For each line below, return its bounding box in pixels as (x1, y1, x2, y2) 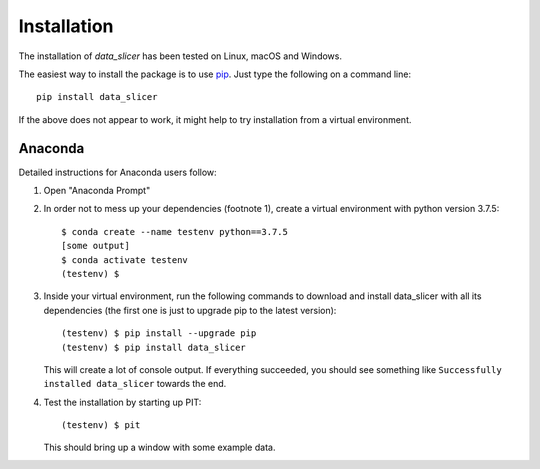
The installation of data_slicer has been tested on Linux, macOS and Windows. (18, 50, 342, 62)
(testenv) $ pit (61, 420, 141, 431)
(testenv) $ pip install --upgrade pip (61, 328, 257, 339)
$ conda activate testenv (61, 254, 189, 265)
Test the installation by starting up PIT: (43, 396, 202, 408)
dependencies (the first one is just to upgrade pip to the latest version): (43, 304, 337, 316)
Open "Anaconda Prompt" (43, 185, 151, 197)
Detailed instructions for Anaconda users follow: (18, 166, 217, 178)
